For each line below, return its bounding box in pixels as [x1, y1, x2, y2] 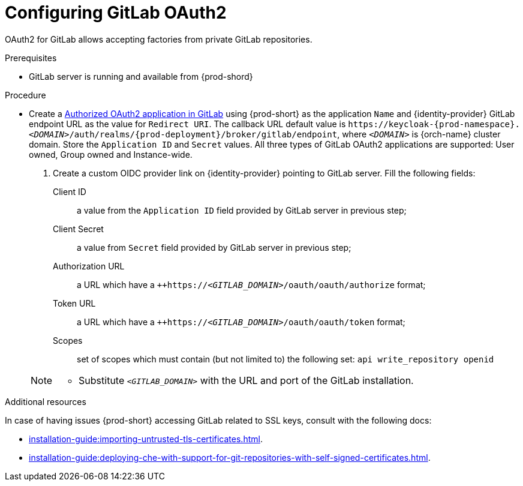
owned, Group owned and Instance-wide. [29, 149, 193, 160]
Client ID [53, 186, 86, 197]
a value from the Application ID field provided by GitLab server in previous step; [77, 205, 407, 215]
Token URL [53, 298, 96, 308]
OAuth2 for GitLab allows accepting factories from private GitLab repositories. [5, 34, 312, 44]
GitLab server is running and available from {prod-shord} [29, 71, 253, 82]
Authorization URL [53, 260, 125, 271]
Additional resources [5, 396, 86, 407]
